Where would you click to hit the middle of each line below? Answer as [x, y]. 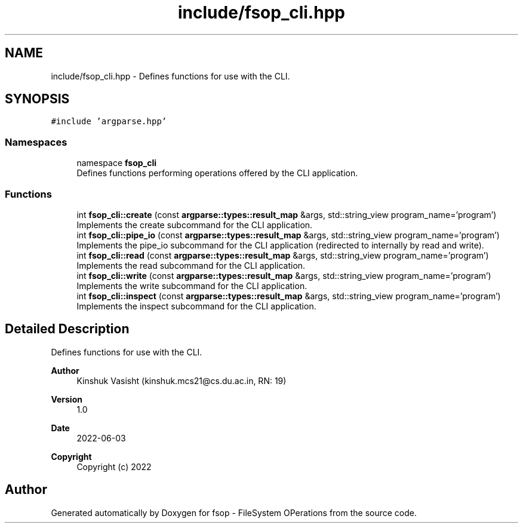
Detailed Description [67, 329]
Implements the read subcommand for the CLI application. [191, 265]
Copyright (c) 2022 [114, 466]
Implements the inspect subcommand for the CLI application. [196, 306]
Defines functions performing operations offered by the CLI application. [217, 173]
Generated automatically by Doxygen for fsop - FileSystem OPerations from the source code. [234, 512]
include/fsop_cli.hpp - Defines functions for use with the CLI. [170, 76]
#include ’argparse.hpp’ [109, 122]
